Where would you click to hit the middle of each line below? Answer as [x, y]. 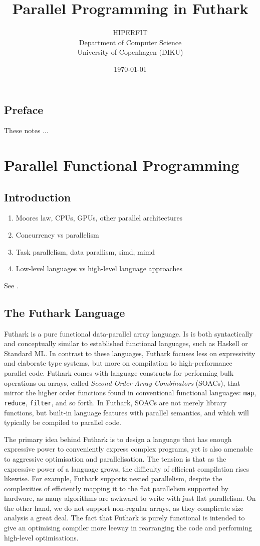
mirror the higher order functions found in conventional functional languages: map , [130, 393]
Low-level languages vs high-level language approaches [99, 268]
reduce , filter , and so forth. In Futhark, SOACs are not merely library [115, 402]
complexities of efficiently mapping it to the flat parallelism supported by [116, 488]
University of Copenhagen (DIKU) [130, 52]
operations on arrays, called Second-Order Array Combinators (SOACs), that [122, 383]
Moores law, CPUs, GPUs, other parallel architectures [99, 218]
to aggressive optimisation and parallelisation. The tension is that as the [115, 458]
